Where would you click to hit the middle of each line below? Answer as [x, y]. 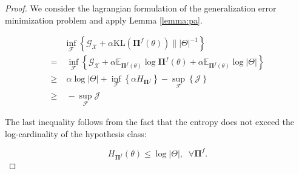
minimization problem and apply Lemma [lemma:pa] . [104, 20]
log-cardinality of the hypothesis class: [76, 133]
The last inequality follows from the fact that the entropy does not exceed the [150, 122]
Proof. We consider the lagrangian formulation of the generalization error [141, 8]
